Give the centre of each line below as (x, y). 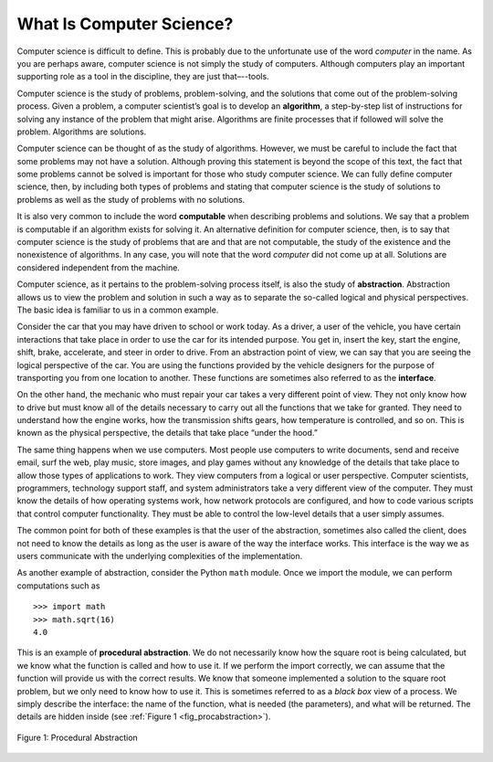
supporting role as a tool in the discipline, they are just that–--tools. (143, 77)
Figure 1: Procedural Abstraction (78, 737)
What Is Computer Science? (125, 24)
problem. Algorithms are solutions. (82, 132)
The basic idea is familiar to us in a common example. (118, 310)
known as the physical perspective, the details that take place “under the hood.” (168, 433)
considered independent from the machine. (98, 267)
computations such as (58, 586)
